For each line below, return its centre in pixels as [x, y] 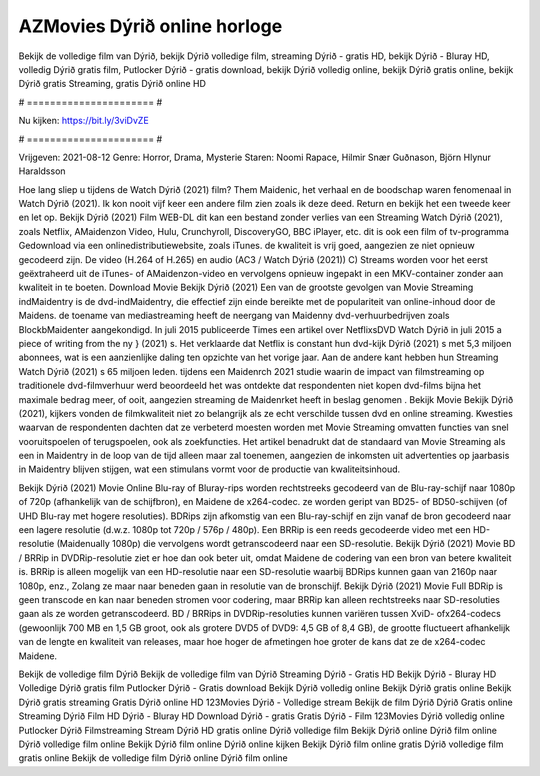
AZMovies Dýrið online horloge [150, 26]
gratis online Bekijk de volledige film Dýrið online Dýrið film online [153, 758]
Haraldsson [42, 171]
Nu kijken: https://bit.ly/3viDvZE [83, 121]
